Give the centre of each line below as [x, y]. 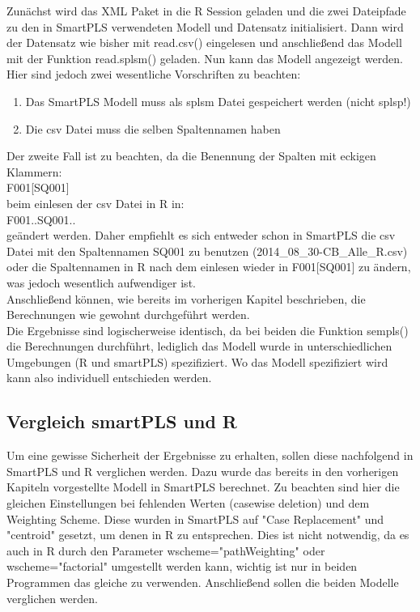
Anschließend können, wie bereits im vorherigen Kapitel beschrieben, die [186, 298]
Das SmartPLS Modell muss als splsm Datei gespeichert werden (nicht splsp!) [218, 101]
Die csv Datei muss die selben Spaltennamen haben [153, 128]
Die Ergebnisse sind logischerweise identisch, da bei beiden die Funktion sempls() [208, 330]
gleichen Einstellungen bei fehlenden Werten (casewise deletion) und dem [188, 503]
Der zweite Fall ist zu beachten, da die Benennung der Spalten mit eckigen [191, 156]
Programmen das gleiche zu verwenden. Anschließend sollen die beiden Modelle [203, 582]
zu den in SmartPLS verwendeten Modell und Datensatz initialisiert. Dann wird [205, 26]
